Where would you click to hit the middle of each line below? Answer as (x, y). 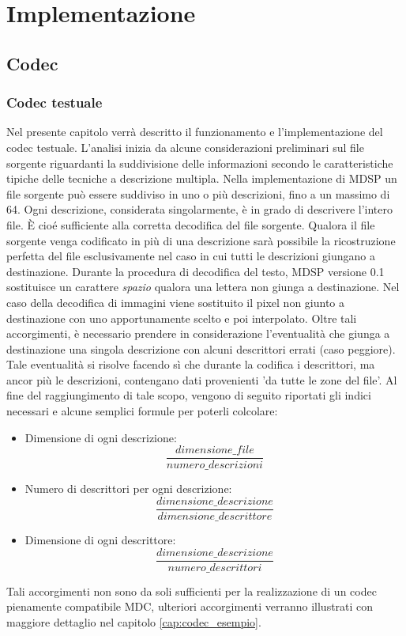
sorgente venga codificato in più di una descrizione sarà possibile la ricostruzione (201, 240)
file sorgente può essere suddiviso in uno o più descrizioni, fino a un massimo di (198, 193)
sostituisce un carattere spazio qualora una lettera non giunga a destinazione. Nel (203, 287)
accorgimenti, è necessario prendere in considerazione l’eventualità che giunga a (198, 333)
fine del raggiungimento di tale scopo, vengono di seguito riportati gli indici (189, 395)
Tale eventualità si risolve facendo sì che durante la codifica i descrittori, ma (191, 364)
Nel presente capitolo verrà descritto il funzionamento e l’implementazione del (195, 132)
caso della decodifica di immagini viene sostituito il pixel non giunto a (176, 302)
